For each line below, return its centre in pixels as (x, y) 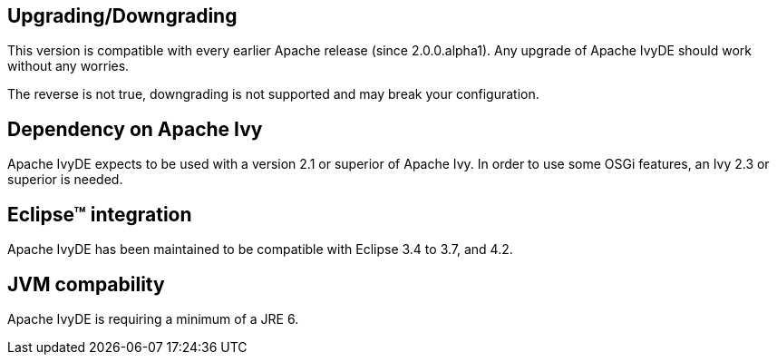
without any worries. (68, 66)
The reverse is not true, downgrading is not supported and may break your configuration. (273, 94)
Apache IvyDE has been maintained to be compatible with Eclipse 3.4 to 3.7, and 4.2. (260, 249)
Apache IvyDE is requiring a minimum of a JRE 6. (153, 318)
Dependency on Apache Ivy (135, 129)
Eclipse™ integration (100, 214)
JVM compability (86, 284)
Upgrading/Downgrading (122, 16)
